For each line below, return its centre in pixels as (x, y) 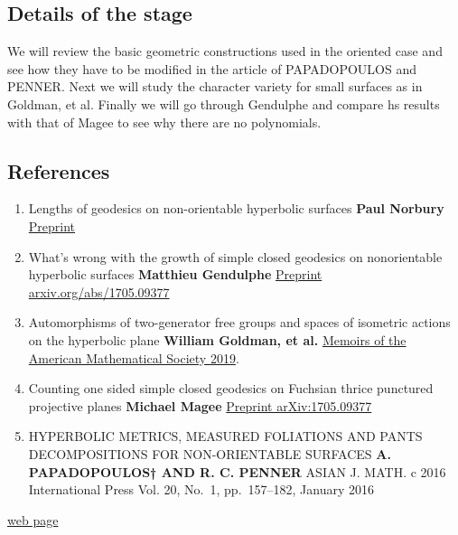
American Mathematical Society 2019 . (134, 357)
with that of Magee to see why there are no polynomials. (164, 122)
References (59, 170)
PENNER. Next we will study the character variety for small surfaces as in (215, 86)
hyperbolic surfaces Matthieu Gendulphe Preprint (175, 274)
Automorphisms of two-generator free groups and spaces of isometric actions (239, 322)
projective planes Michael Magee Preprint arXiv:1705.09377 (200, 405)
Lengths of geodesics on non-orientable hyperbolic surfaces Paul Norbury (236, 208)
